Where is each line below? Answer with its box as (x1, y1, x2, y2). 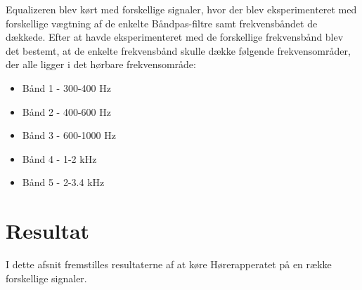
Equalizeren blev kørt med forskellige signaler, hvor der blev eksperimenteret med (6, 2, 357, 16)
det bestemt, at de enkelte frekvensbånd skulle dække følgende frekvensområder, (6, 43, 351, 58)
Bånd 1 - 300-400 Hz (22, 80, 111, 95)
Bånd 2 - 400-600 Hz (22, 104, 111, 119)
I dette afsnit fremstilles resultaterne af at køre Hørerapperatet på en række (6, 257, 332, 272)
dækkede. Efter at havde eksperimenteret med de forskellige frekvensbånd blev (6, 29, 344, 44)
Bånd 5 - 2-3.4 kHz (22, 175, 105, 190)
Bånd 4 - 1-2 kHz (22, 151, 97, 166)
